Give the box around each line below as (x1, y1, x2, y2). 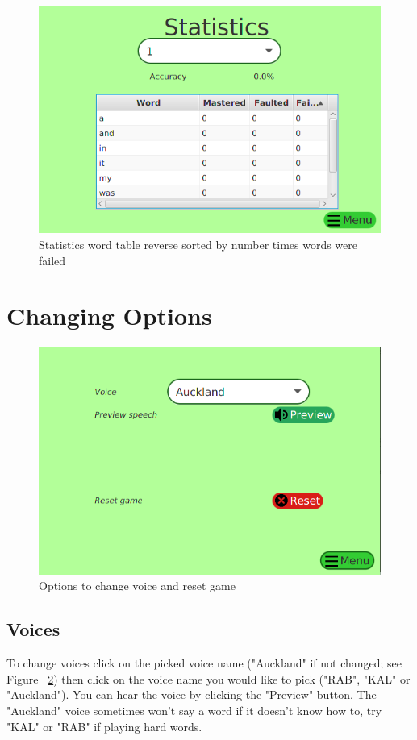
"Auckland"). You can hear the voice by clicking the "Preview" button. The (6, 686, 377, 703)
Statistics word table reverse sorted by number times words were (39, 236, 358, 253)
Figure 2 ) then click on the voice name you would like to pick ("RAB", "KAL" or (6, 670, 411, 687)
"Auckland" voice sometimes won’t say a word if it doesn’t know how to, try (6, 701, 382, 718)
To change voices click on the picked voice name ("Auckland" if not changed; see (6, 655, 402, 671)
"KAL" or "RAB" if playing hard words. (6, 717, 202, 734)
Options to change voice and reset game (39, 577, 236, 594)
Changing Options (6, 299, 212, 332)
